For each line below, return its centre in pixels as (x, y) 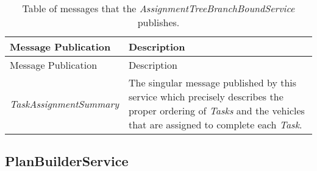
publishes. (158, 22)
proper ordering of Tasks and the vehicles (216, 110)
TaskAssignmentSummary (64, 103)
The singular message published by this (212, 82)
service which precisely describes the (206, 96)
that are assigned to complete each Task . (215, 124)
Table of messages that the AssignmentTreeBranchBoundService (158, 8)
